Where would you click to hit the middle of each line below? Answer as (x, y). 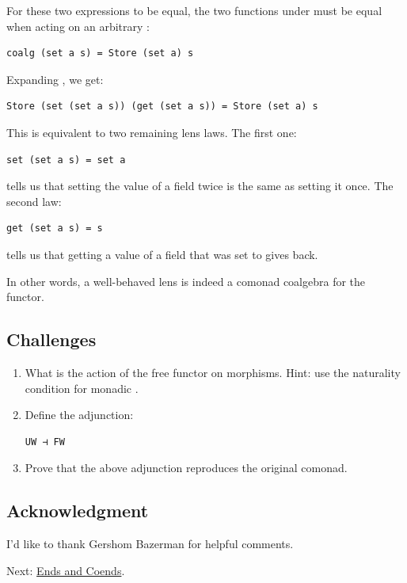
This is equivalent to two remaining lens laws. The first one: (152, 132)
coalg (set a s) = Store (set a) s (100, 53)
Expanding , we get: (55, 79)
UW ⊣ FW (45, 442)
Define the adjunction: (79, 415)
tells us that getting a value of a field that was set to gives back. (162, 254)
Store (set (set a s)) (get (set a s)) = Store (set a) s (162, 107)
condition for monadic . (82, 388)
